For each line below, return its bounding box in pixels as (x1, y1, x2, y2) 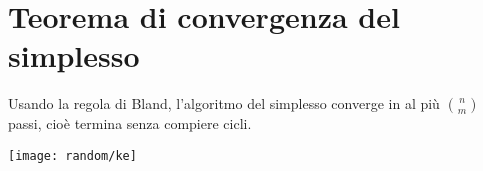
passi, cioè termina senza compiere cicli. (8, 113, 252, 134)
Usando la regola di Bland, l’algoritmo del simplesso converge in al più (8, 93, 440, 114)
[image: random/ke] (8, 148, 137, 163)
